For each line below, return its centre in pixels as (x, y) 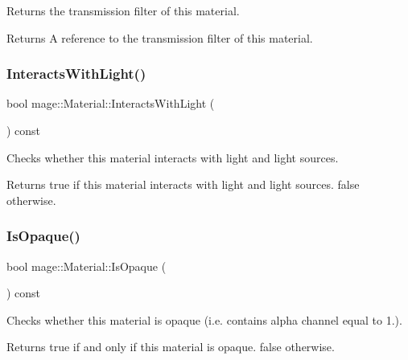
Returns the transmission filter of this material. (123, 10)
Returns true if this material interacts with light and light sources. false (183, 184)
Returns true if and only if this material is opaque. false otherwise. (171, 347)
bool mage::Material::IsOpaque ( (87, 266)
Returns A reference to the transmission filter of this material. (160, 37)
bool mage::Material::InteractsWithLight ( (111, 103)
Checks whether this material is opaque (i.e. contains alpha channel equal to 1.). (204, 319)
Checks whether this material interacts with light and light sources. (173, 157)
